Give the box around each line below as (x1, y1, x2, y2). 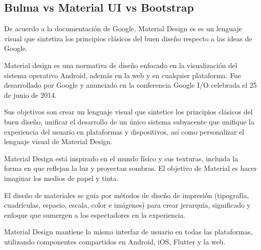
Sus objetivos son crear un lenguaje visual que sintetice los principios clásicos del (4, 106, 253, 117)
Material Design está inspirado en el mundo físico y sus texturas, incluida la (4, 153, 238, 163)
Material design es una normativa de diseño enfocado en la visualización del (4, 59, 237, 70)
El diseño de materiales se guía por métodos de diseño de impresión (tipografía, (4, 190, 249, 200)
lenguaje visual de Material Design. (4, 136, 113, 147)
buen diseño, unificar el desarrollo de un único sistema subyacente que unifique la (4, 116, 254, 127)
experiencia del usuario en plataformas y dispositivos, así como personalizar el (4, 126, 244, 137)
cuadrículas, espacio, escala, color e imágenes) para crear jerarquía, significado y (4, 200, 251, 210)
